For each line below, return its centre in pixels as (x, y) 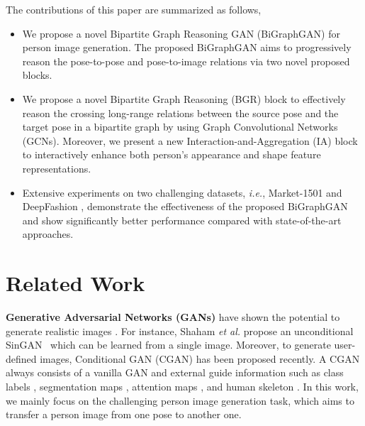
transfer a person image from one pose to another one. (124, 414)
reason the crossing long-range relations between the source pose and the (180, 113)
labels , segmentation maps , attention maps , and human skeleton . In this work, (182, 386)
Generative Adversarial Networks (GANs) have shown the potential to (173, 317)
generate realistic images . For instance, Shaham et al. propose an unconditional (180, 331)
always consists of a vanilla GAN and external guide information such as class (175, 372)
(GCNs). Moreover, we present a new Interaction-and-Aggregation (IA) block (190, 140)
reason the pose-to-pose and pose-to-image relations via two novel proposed (186, 61)
